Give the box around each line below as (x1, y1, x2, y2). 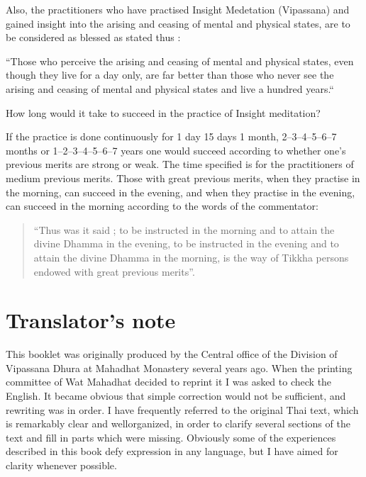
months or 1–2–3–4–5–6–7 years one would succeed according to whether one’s (6, 142, 346, 157)
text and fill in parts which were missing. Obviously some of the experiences (6, 430, 336, 444)
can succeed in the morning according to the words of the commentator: (6, 198, 318, 213)
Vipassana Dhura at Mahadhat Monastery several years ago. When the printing (6, 360, 353, 375)
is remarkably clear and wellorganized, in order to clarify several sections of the (6, 416, 350, 431)
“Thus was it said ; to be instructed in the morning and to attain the (33, 222, 335, 237)
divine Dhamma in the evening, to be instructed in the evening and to (33, 236, 339, 251)
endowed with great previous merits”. (33, 264, 195, 279)
